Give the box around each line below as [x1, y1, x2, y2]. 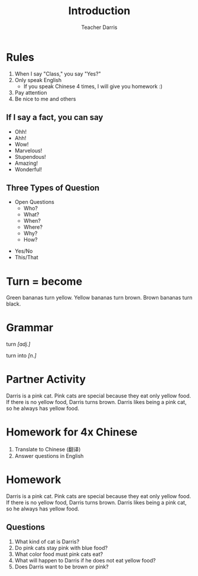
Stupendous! [14, 153, 46, 160]
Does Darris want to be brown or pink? [14, 563, 109, 570]
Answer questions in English [14, 453, 84, 460]
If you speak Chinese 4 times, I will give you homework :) [23, 83, 163, 90]
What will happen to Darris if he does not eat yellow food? [14, 557, 156, 564]
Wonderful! [14, 165, 43, 173]
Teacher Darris [81, 24, 118, 31]
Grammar [6, 321, 54, 334]
